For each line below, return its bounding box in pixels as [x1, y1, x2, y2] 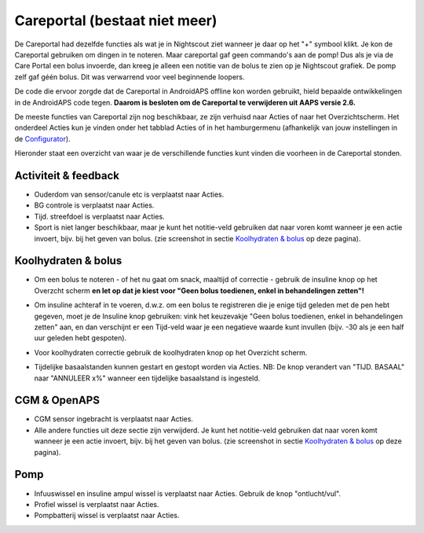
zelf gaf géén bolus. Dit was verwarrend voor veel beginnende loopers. [14, 72, 245, 82]
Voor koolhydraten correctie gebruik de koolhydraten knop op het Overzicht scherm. [34, 347, 308, 357]
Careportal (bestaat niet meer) [14, 12, 217, 29]
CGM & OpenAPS [14, 394, 100, 407]
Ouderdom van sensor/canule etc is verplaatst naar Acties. [34, 189, 225, 199]
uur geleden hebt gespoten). [34, 333, 127, 343]
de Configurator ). [14, 134, 71, 143]
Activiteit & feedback [14, 169, 119, 182]
